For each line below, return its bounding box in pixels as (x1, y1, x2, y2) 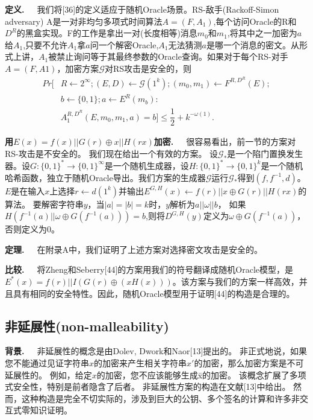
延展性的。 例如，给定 (5, 368, 92, 381)
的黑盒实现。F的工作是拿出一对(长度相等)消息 (16, 27, 197, 39)
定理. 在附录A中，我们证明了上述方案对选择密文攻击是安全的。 (5, 243, 262, 255)
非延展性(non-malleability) (5, 316, 169, 335)
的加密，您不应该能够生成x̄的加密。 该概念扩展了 (96, 368, 290, 381)
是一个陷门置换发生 (227, 147, 303, 159)
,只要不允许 (23, 38, 68, 51)
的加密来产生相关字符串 (94, 356, 187, 369)
